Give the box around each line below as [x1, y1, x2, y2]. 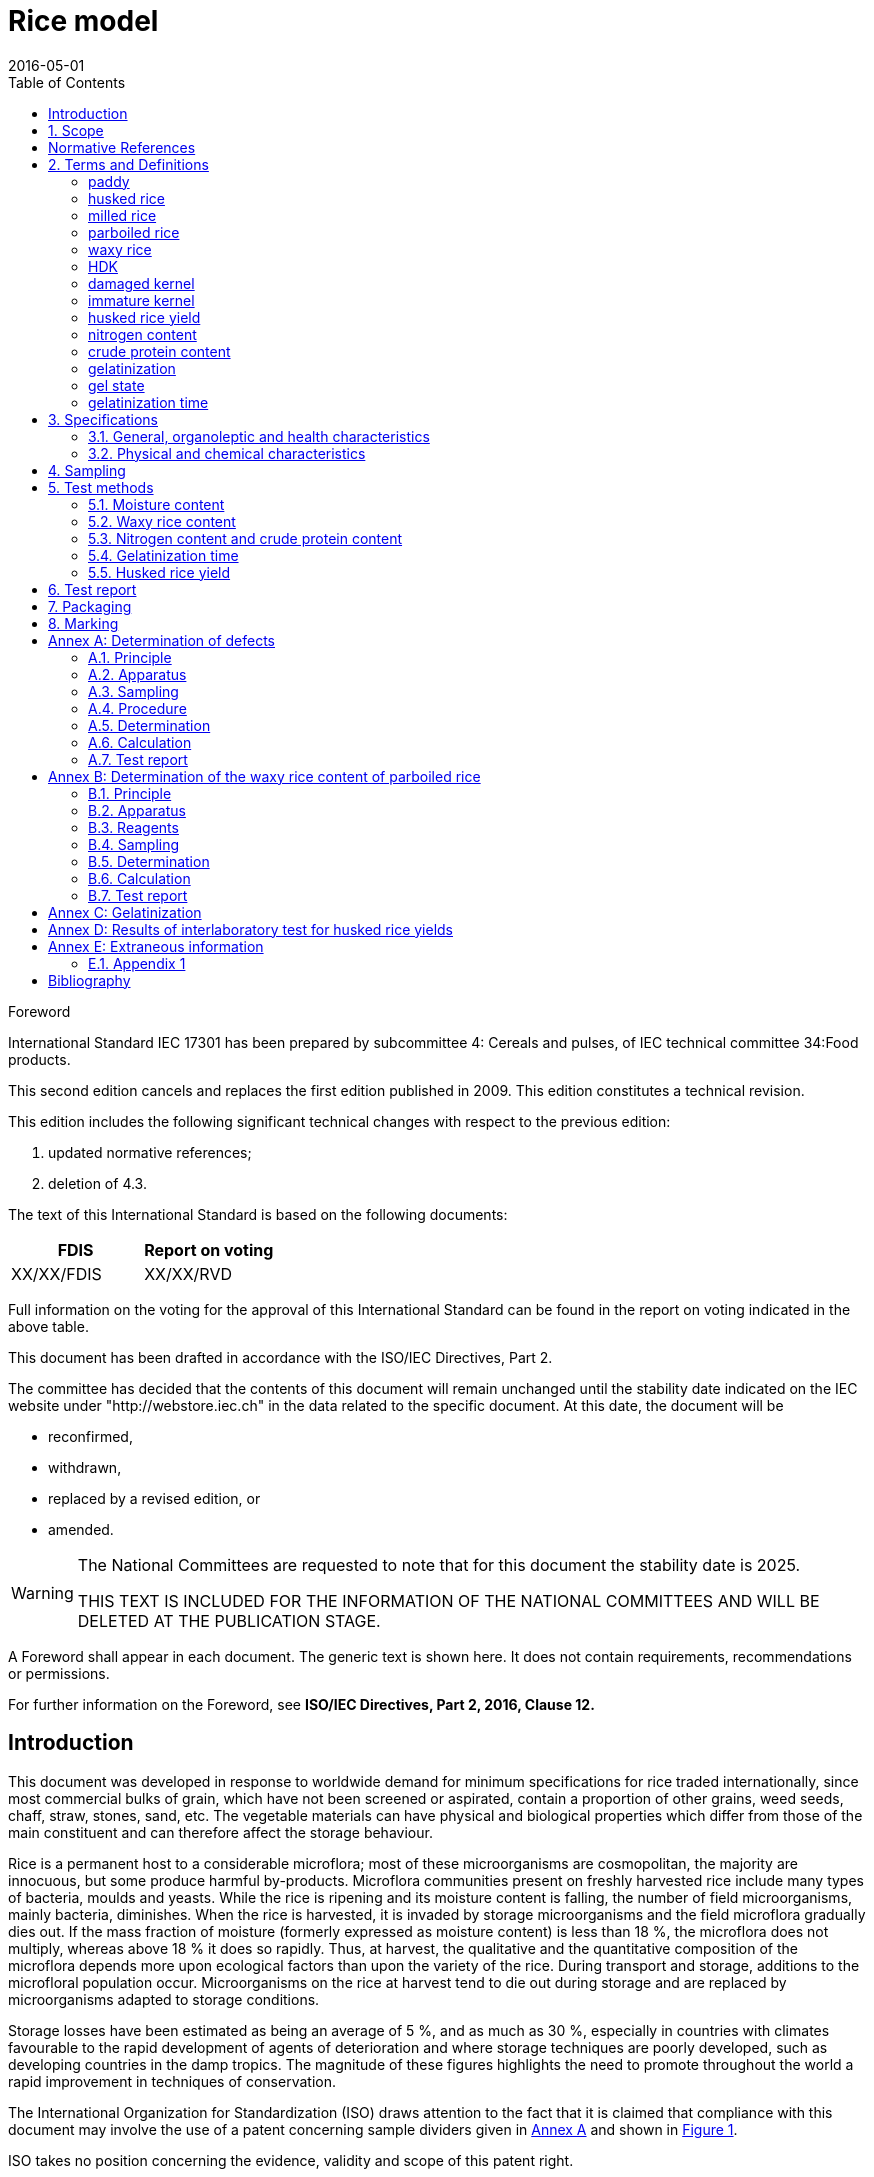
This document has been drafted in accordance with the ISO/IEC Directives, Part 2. [8, 1348, 553, 1366]
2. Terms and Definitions [48, 155, 209, 173]
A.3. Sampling [88, 682, 179, 700]
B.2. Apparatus [88, 801, 186, 819]
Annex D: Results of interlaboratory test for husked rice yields [48, 920, 454, 938]
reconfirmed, [48, 1427, 133, 1445]
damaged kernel [88, 274, 195, 292]
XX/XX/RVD [144, 1263, 232, 1284]
